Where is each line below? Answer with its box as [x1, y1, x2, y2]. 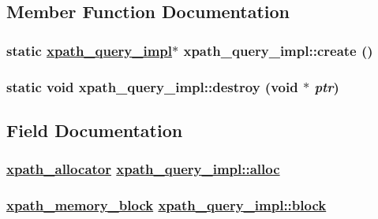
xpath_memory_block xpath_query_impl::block [6, 195, 327, 215]
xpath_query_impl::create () [183, 40, 373, 60]
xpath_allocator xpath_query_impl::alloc [6, 159, 280, 179]
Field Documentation [6, 117, 183, 142]
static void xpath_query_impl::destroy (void [6, 76, 298, 96]
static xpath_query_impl [6, 40, 173, 60]
